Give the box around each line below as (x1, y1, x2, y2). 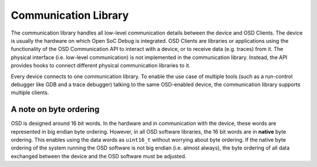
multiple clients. (11, 89, 49, 96)
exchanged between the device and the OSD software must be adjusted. (11, 152, 187, 159)
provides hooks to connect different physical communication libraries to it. (11, 62, 191, 69)
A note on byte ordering (11, 104, 100, 114)
